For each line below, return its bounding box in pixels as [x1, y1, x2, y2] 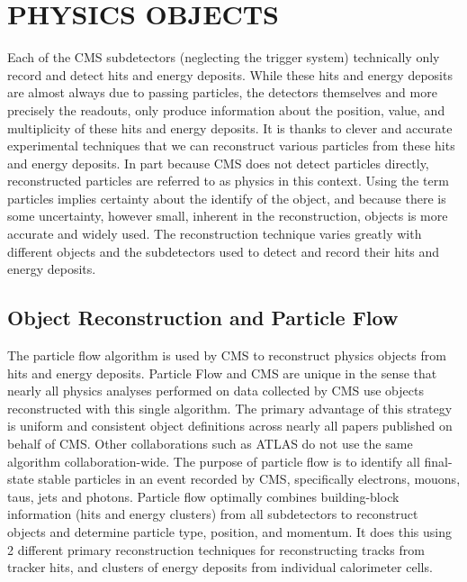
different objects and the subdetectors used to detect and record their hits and [7, 241, 440, 260]
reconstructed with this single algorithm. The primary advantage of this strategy [7, 398, 453, 417]
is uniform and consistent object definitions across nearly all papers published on [7, 416, 453, 435]
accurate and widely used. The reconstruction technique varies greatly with [7, 224, 422, 243]
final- [424, 451, 453, 470]
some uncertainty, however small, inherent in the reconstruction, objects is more [7, 206, 448, 225]
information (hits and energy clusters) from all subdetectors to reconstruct [7, 505, 418, 523]
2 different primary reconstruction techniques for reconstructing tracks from [7, 540, 425, 559]
